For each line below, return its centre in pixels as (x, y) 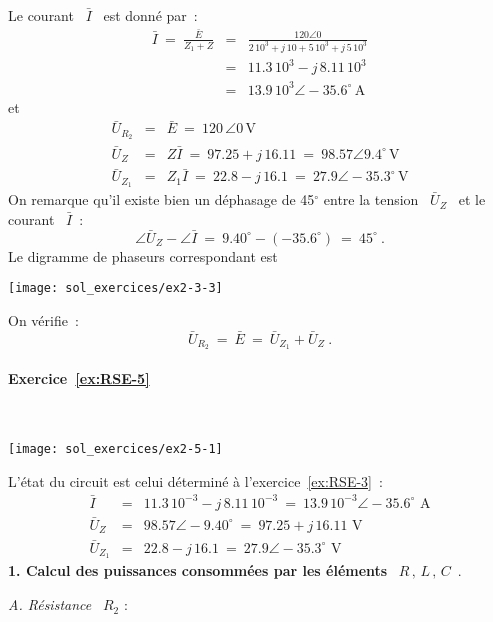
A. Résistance (50, 604)
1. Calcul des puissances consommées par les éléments (198, 570)
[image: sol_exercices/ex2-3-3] (115, 288)
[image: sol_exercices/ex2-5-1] (115, 448)
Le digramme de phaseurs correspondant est (143, 255)
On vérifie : (43, 319)
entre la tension (371, 199)
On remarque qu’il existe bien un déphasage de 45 (161, 199)
